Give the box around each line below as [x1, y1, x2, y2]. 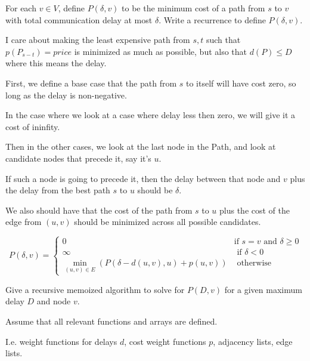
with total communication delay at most [5, 13, 153, 26]
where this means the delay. [5, 57, 107, 69]
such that [206, 33, 241, 46]
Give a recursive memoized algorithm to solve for [5, 283, 185, 295]
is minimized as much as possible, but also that [74, 45, 247, 57]
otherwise [237, 259, 272, 268]
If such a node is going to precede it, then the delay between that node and [5, 172, 281, 184]
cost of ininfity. [5, 120, 60, 132]
